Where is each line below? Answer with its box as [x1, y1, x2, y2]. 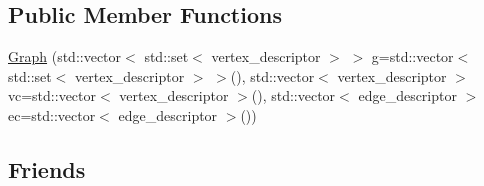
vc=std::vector [8, 85, 97, 106]
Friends [8, 153, 86, 184]
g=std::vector [371, 46, 454, 67]
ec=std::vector [8, 104, 96, 125]
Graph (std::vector [8, 46, 122, 67]
